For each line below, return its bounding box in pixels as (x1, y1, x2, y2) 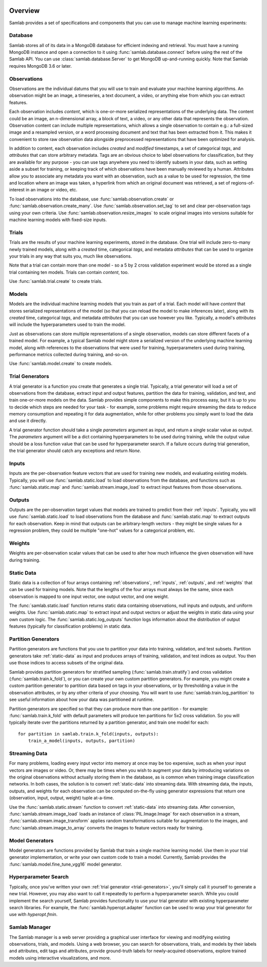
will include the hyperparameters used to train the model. (9, 322, 126, 327)
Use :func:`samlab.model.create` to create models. (9, 361, 113, 367)
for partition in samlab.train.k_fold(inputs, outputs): (18, 731, 159, 737)
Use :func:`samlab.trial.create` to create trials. (9, 278, 103, 284)
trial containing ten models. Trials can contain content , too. (9, 269, 129, 275)
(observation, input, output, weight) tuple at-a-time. (9, 795, 114, 801)
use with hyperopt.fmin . (9, 912, 58, 918)
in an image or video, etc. (25, 187, 78, 193)
